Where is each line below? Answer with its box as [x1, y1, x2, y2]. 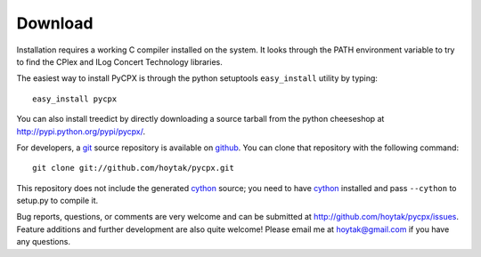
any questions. [16, 237, 71, 247]
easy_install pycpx [32, 93, 118, 104]
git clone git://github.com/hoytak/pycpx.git [32, 163, 235, 173]
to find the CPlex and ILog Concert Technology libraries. [16, 56, 223, 67]
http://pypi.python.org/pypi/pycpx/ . [16, 125, 146, 137]
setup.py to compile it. [16, 196, 99, 206]
